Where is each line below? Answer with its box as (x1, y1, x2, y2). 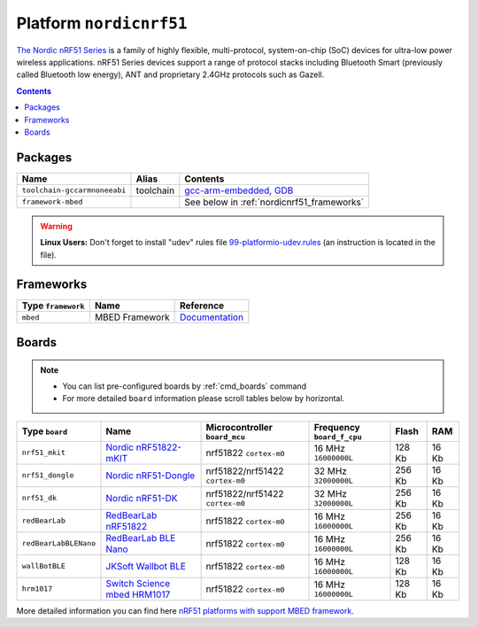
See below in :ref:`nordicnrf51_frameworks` (184, 196, 365, 208)
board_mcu (205, 432, 245, 442)
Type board (21, 425, 68, 437)
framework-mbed (21, 197, 83, 207)
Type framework (21, 299, 85, 312)
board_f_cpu (313, 432, 362, 442)
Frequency (313, 421, 360, 433)
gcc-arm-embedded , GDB (184, 184, 294, 197)
